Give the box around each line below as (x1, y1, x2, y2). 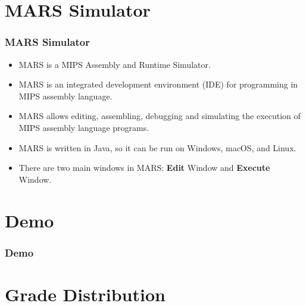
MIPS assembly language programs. (18, 121, 149, 133)
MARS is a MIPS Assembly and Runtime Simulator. (18, 58, 211, 70)
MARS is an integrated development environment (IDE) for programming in (18, 78, 298, 90)
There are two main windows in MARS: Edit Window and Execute (18, 161, 270, 174)
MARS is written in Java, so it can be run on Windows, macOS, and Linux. (18, 141, 296, 154)
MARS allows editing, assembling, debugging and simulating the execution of (18, 110, 301, 122)
